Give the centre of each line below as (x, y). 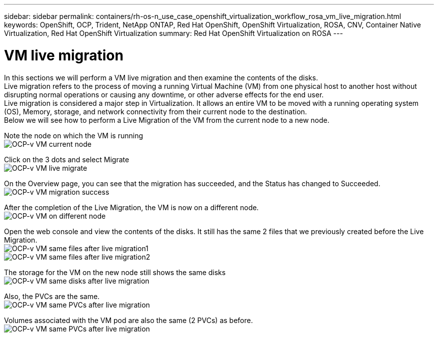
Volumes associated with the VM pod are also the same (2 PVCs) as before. (128, 320)
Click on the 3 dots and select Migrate (67, 159)
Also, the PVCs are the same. (52, 296)
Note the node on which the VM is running (73, 135)
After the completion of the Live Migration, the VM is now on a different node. (131, 207)
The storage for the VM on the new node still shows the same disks (115, 272)
